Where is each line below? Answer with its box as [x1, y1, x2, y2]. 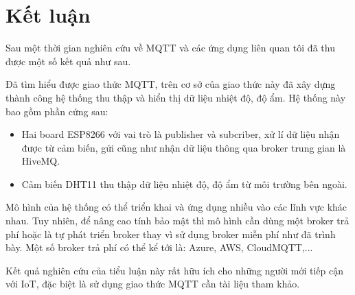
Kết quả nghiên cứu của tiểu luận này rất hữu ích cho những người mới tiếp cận [5, 263, 344, 277]
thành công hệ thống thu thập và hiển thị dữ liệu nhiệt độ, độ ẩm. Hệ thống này [5, 90, 346, 104]
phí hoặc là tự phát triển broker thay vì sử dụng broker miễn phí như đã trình [5, 226, 336, 241]
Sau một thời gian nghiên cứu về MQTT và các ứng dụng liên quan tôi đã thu [5, 40, 335, 55]
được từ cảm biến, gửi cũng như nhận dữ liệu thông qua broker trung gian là [21, 140, 346, 154]
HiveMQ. [21, 154, 60, 168]
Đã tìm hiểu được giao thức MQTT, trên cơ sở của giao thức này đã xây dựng [5, 77, 336, 91]
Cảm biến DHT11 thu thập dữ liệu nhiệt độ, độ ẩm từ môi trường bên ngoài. [21, 176, 347, 191]
